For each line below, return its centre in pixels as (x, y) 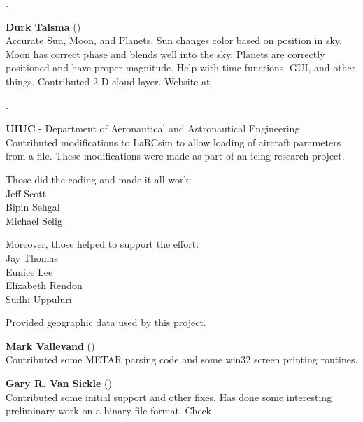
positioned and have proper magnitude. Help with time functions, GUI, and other (181, 68)
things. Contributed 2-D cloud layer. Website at (108, 81)
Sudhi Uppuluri (39, 298)
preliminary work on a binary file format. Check (108, 410)
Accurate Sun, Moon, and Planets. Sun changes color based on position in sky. (174, 40)
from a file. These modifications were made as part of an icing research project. (175, 156)
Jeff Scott (26, 193)
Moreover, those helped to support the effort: (102, 244)
